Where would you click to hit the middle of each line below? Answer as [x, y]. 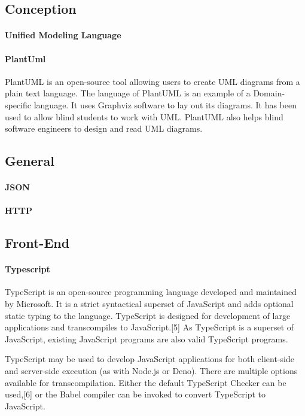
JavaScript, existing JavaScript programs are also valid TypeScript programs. [147, 338]
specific [18, 104]
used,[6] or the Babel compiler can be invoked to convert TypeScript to [135, 394]
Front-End [37, 243]
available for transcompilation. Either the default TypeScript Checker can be [146, 382]
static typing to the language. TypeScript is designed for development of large [148, 315]
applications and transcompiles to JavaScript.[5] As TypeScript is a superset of [150, 327]
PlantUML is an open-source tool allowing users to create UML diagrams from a [152, 81]
